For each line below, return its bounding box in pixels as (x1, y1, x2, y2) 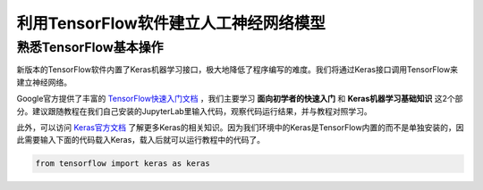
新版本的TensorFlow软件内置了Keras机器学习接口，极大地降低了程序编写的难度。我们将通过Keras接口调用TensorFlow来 (16, 64, 458, 75)
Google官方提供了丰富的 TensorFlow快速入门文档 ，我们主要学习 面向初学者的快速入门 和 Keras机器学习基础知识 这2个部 (16, 94, 463, 104)
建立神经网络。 (16, 77, 72, 87)
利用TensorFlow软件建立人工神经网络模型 (16, 13, 326, 33)
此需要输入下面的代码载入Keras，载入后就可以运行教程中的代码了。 (16, 135, 266, 145)
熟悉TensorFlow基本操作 (16, 39, 165, 55)
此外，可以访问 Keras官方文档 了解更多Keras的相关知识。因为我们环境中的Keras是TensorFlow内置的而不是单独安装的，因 (16, 121, 464, 133)
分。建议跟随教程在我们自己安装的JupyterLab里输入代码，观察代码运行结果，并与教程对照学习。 (16, 105, 373, 116)
